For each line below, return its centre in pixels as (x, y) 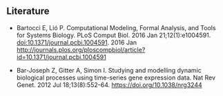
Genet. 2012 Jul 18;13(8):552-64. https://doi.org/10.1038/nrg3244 (109, 84)
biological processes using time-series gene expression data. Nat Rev (116, 77)
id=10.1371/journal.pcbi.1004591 (61, 57)
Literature (28, 11)
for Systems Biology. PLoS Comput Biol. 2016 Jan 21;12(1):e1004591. (114, 35)
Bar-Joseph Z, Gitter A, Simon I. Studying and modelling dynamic (109, 70)
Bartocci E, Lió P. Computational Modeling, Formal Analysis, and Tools (116, 27)
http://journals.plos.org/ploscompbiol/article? (81, 49)
